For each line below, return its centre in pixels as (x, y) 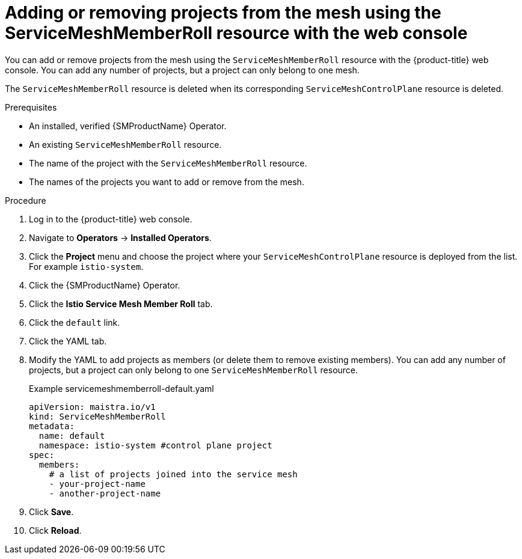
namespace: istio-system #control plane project (155, 445)
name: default (72, 435)
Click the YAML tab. (68, 341)
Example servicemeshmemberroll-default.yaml (121, 388)
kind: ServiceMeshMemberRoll (97, 416)
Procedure (26, 200)
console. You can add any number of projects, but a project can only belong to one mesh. (182, 70)
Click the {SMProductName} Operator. (105, 285)
